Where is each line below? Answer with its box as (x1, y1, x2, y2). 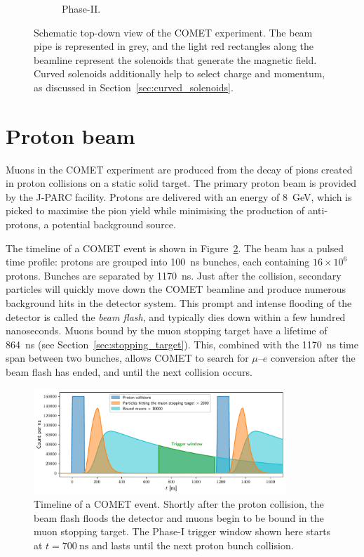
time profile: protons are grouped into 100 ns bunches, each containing (6, 254, 310, 269)
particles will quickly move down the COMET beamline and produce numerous (6, 282, 346, 296)
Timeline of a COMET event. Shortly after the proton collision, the (34, 497, 324, 511)
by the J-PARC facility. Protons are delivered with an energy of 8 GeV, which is (6, 189, 352, 204)
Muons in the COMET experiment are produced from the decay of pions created (6, 162, 353, 176)
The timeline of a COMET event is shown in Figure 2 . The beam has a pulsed (6, 240, 344, 255)
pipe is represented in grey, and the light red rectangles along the (34, 39, 314, 53)
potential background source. (52, 217, 176, 232)
